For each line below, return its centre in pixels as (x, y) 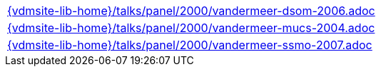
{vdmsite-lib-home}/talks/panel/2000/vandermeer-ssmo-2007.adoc (190, 45)
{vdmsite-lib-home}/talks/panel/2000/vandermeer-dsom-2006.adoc (191, 11)
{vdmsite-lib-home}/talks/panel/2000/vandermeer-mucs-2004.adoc (191, 28)
